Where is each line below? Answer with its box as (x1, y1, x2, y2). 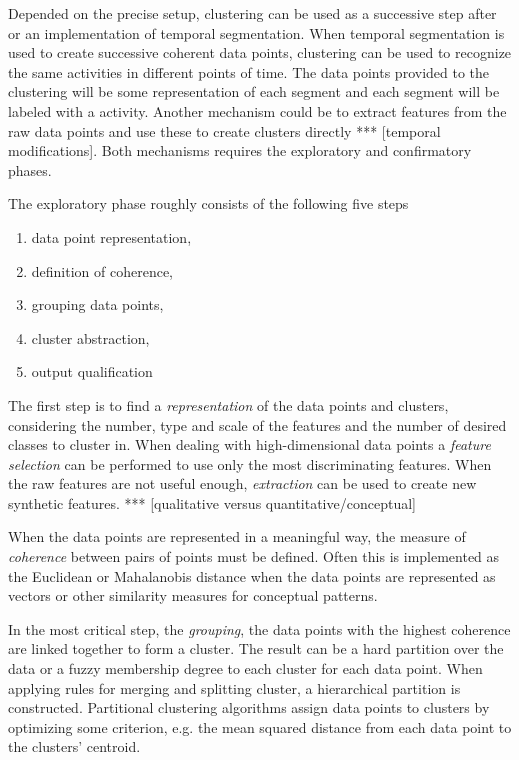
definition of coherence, (31, 260, 174, 281)
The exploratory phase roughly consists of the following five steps (8, 193, 409, 214)
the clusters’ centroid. (8, 736, 141, 757)
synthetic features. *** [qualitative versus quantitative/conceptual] (8, 492, 416, 513)
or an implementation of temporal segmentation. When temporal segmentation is (8, 22, 505, 43)
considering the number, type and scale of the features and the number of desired (8, 414, 507, 435)
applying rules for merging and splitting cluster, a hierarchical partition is (8, 677, 461, 698)
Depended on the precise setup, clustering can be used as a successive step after (8, 3, 497, 23)
